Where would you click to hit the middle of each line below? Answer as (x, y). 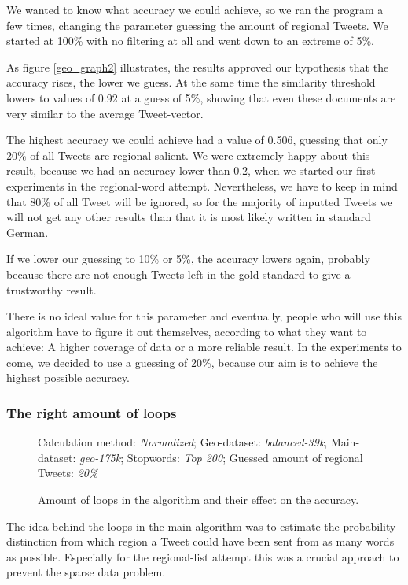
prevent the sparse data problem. (86, 572)
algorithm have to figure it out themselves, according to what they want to (187, 331)
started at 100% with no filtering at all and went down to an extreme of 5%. (191, 41)
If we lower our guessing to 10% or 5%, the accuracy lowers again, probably (188, 259)
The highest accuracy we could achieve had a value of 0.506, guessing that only (197, 140)
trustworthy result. (51, 289)
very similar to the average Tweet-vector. (105, 113)
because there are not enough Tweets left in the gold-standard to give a (178, 274)
